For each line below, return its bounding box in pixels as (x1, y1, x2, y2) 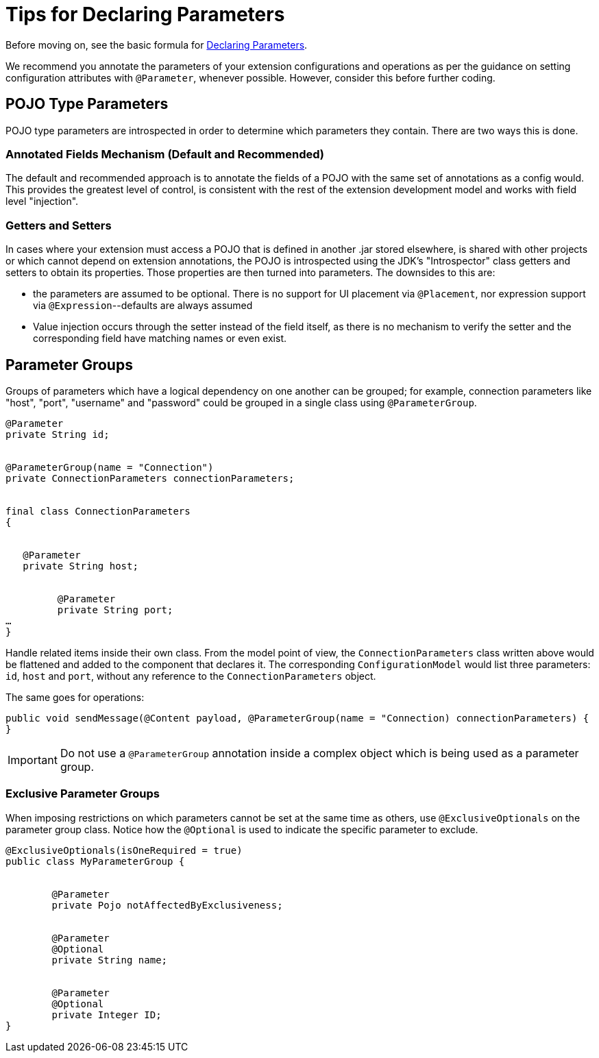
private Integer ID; (51, 1009, 162, 1020)
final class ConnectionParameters (5, 505, 191, 517)
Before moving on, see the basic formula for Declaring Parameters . (5, 38, 308, 51)
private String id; (5, 428, 110, 440)
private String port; (57, 604, 173, 615)
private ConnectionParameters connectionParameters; (5, 472, 295, 484)
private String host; (23, 560, 138, 571)
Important (8, 752, 58, 767)
